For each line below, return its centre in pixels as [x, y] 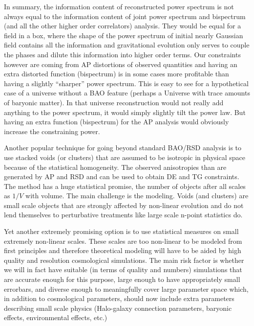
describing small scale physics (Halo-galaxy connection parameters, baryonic [118, 308]
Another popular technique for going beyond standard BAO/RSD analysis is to [123, 148]
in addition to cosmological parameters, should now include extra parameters [119, 298]
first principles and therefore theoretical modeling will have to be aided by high [123, 250]
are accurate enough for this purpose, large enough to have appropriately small [122, 279]
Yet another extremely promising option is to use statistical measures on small [121, 231]
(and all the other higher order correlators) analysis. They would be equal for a [123, 26]
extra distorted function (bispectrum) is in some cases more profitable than [116, 74]
